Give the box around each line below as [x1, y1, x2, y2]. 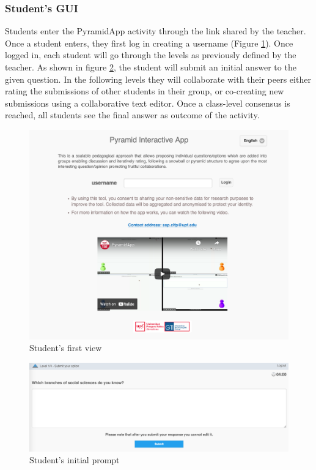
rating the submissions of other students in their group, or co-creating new [5, 85, 284, 97]
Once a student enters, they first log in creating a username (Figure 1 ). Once [5, 36, 293, 49]
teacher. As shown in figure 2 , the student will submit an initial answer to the [5, 61, 296, 73]
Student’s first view [29, 341, 102, 354]
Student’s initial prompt [29, 453, 120, 466]
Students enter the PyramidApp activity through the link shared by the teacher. [5, 25, 306, 37]
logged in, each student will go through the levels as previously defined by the [5, 48, 296, 61]
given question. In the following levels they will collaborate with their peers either [5, 72, 311, 85]
